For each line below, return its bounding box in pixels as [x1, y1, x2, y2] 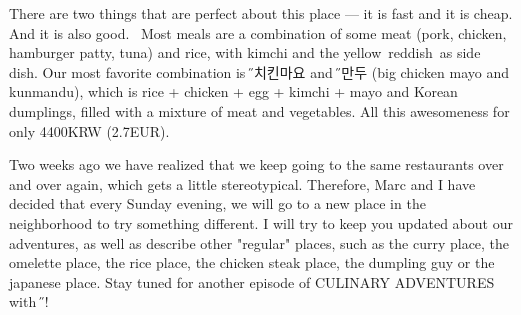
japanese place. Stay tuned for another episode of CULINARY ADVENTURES [9, 271, 495, 292]
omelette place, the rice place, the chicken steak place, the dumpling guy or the [9, 252, 495, 273]
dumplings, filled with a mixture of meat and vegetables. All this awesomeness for [9, 100, 510, 121]
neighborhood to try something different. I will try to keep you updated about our [9, 212, 513, 233]
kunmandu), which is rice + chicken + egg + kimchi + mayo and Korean [9, 81, 458, 102]
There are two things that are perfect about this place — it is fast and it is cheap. [9, 3, 513, 23]
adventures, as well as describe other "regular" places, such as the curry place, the [9, 232, 510, 253]
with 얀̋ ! [9, 291, 49, 312]
